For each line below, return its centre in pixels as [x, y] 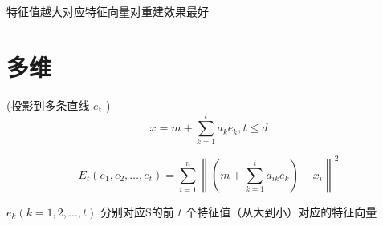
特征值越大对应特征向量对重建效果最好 [108, 11]
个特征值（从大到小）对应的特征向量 [281, 211]
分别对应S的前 [137, 211]
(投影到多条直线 [48, 105]
